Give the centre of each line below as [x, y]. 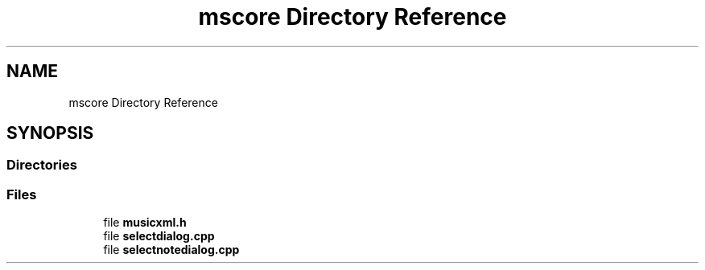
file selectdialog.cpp [159, 236]
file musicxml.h [145, 223]
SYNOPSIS [50, 133]
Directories [42, 165]
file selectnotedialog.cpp [171, 250]
